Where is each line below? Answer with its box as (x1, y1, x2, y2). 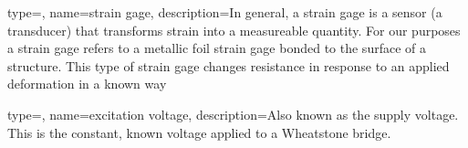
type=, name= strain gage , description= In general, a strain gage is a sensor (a (7, 3, 442, 21)
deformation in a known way (7, 74, 167, 93)
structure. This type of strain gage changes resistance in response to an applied (7, 56, 450, 75)
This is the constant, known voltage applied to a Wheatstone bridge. (7, 122, 391, 142)
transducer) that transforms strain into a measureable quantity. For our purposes (7, 20, 461, 39)
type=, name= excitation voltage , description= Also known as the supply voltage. (7, 104, 459, 123)
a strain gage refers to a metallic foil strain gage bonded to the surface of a (7, 38, 426, 58)
